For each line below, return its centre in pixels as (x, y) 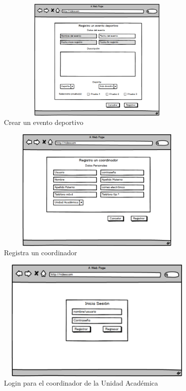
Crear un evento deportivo (44, 122)
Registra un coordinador (41, 253)
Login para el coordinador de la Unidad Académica (81, 383)
